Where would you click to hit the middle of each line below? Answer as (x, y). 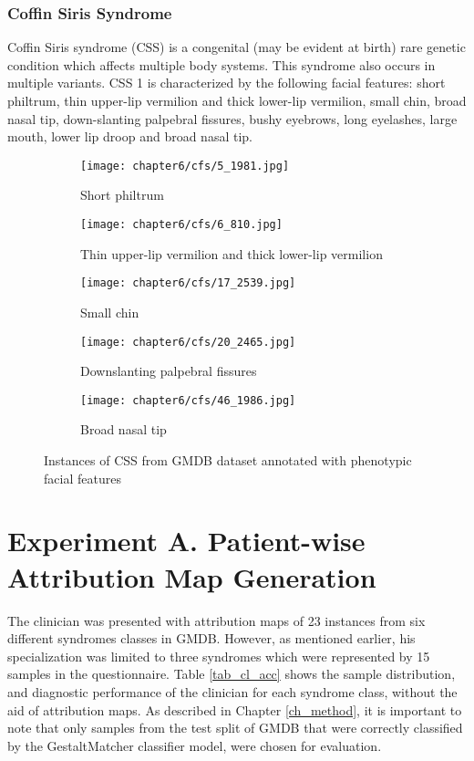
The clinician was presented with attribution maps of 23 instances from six (216, 620)
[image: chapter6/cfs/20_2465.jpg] (188, 342)
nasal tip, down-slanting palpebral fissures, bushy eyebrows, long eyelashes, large (232, 118)
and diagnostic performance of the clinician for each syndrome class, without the (232, 691)
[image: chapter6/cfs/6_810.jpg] (181, 225)
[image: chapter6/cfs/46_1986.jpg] (188, 400)
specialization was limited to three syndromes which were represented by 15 (219, 656)
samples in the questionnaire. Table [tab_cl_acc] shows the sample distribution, (232, 674)
